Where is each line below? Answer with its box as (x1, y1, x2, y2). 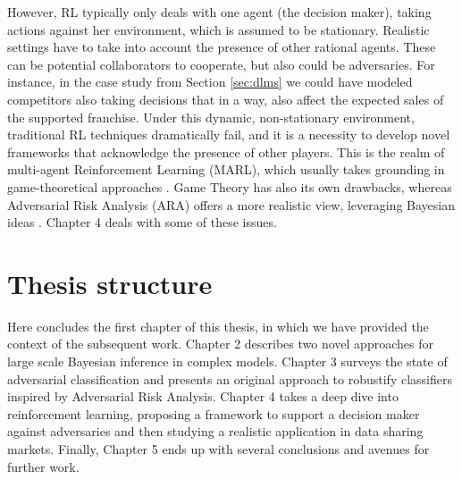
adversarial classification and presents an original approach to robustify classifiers (7, 369, 452, 388)
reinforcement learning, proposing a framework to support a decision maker (7, 404, 420, 423)
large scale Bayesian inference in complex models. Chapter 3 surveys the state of (7, 352, 448, 371)
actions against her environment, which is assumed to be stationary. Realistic (7, 20, 430, 38)
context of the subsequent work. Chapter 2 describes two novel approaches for (7, 334, 433, 353)
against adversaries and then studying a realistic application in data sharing (7, 422, 424, 441)
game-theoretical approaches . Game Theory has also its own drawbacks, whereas (7, 177, 452, 196)
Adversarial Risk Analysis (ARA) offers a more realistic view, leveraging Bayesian (7, 195, 456, 214)
